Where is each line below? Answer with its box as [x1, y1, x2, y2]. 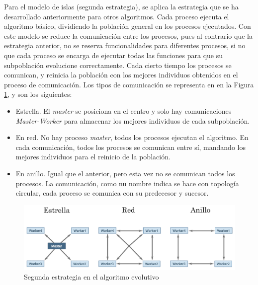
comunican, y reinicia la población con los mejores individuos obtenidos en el [4, 70, 238, 80]
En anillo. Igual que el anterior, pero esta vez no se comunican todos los [15, 168, 235, 178]
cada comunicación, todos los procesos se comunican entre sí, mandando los [15, 142, 246, 152]
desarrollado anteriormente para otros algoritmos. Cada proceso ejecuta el [4, 11, 229, 21]
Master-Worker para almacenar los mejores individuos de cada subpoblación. [15, 115, 250, 126]
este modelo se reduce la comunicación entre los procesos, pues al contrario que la [4, 30, 253, 41]
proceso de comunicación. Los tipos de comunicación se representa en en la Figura [4, 79, 254, 89]
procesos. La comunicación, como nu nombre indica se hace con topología [15, 178, 239, 188]
